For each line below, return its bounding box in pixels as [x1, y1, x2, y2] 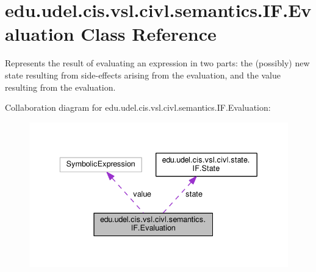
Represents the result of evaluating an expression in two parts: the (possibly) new [5, 57, 310, 69]
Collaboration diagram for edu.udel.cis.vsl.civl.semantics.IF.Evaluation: [5, 101, 271, 114]
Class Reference [81, 21, 217, 46]
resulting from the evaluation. [5, 80, 116, 93]
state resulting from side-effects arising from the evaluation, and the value [5, 68, 281, 81]
